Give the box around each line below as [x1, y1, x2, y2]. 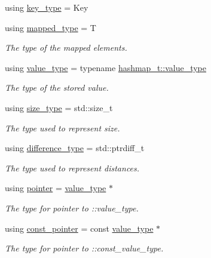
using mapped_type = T [5, 21, 96, 33]
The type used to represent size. [5, 121, 120, 134]
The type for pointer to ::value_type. [5, 201, 139, 214]
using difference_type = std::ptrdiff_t [5, 142, 145, 154]
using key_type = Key [5, 1, 88, 13]
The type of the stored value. [5, 81, 109, 94]
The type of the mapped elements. [5, 41, 127, 54]
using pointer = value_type [5, 182, 106, 194]
